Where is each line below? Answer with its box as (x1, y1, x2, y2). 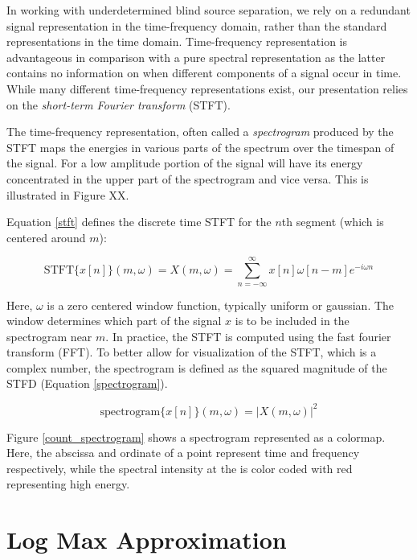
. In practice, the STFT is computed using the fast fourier (105, 327, 391, 344)
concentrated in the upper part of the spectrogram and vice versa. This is (6, 170, 369, 187)
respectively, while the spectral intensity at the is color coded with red (6, 459, 353, 476)
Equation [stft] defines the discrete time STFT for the (6, 213, 272, 230)
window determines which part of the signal (6, 312, 222, 329)
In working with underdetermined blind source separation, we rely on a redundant (6, 2, 411, 18)
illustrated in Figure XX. (6, 186, 129, 203)
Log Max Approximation (6, 523, 287, 556)
